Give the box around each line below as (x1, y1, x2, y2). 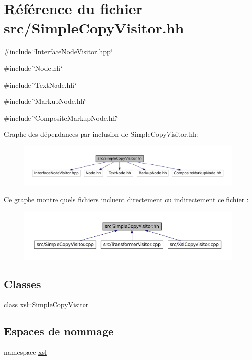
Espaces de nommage (4, 324, 114, 339)
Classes (4, 276, 41, 292)
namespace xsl (4, 347, 47, 357)
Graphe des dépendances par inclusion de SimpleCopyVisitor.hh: (4, 129, 198, 139)
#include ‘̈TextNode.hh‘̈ (4, 79, 77, 90)
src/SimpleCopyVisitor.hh (4, 18, 184, 38)
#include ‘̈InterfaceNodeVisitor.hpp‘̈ (4, 46, 112, 57)
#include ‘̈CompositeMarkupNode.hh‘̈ (4, 112, 118, 123)
